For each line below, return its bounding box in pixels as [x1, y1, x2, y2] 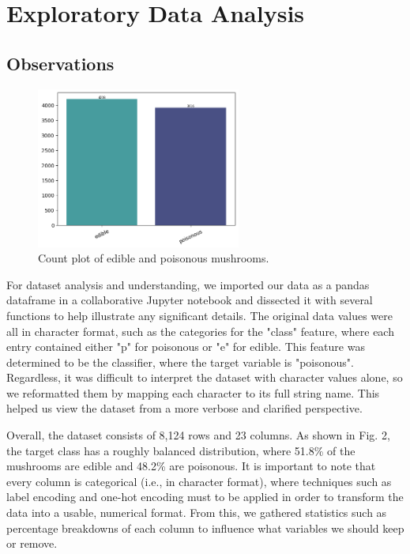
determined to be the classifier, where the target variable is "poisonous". [6, 353, 354, 370]
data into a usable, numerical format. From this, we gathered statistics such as [6, 504, 387, 521]
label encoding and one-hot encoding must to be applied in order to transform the [6, 488, 404, 505]
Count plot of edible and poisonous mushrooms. [38, 250, 269, 266]
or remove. [6, 535, 58, 552]
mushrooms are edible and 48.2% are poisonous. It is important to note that [6, 458, 376, 474]
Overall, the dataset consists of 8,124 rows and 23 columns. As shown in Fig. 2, [6, 427, 390, 443]
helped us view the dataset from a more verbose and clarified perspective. [6, 400, 363, 416]
